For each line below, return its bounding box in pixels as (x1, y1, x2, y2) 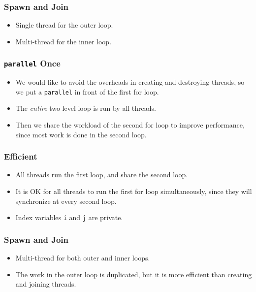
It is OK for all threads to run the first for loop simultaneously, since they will (15, 186, 252, 196)
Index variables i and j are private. (15, 212, 123, 223)
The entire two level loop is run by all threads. (15, 103, 156, 113)
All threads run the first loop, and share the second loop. (15, 169, 188, 180)
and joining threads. (15, 279, 76, 289)
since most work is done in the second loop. (15, 129, 147, 139)
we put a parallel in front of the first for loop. (15, 86, 159, 97)
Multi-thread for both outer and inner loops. (15, 253, 150, 263)
